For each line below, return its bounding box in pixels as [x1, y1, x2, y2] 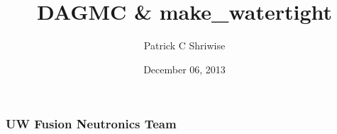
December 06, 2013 [143, 61, 226, 76]
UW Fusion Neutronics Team [6, 115, 177, 133]
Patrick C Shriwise [143, 38, 226, 53]
